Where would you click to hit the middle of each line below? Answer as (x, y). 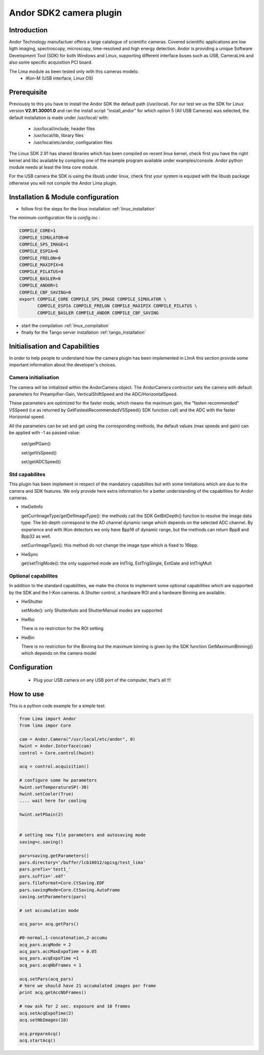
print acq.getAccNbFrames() (53, 993)
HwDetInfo (32, 507)
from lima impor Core (45, 726)
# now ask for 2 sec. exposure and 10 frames (75, 1006)
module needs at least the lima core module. (54, 167)
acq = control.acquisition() (54, 767)
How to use (26, 694)
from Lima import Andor (48, 719)
